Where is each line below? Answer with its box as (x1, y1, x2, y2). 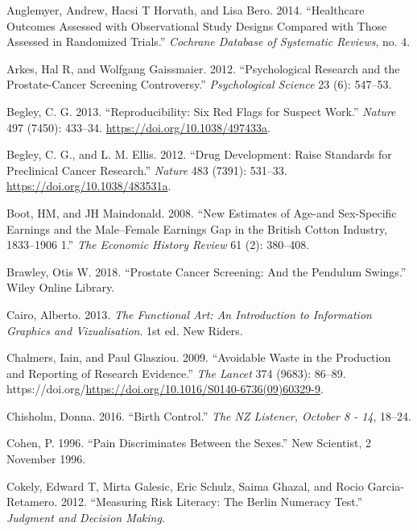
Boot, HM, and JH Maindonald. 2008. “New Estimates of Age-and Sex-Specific (6, 204, 397, 221)
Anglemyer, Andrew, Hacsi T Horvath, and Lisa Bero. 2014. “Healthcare (6, 2, 365, 18)
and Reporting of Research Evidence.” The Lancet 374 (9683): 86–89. (6, 364, 346, 381)
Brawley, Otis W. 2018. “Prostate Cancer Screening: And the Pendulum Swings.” (6, 263, 407, 280)
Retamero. (6, 493, 58, 510)
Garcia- (367, 477, 404, 494)
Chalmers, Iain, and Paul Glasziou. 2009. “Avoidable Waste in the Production (6, 349, 391, 366)
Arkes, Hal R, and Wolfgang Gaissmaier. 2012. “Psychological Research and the (6, 60, 400, 77)
